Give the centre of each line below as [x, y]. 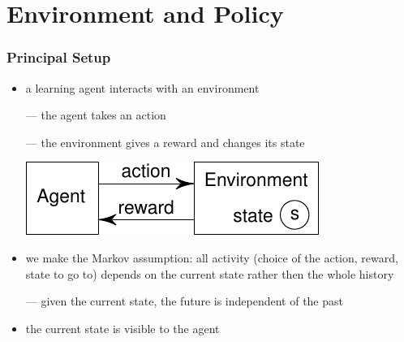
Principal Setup [59, 57]
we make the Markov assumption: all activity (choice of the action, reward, [212, 257]
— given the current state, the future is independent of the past [184, 301]
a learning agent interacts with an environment [142, 87]
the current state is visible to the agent [122, 328]
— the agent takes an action [96, 115]
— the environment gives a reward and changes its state [165, 142]
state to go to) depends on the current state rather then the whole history [210, 273]
